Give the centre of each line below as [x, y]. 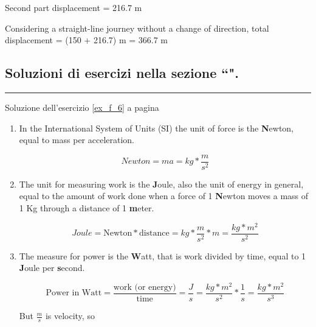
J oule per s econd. [52, 268]
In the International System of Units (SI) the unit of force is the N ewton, [156, 128]
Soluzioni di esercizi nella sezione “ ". [122, 73]
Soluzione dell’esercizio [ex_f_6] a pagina [82, 107]
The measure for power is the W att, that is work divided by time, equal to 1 [163, 255]
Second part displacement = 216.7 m [74, 7]
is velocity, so [70, 316]
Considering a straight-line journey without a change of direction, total [137, 28]
